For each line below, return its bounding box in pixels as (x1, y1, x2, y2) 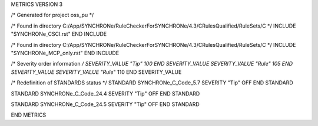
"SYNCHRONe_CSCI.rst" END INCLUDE (11, 30, 107, 38)
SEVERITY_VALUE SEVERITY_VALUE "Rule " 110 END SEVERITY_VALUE (11, 68, 182, 76)
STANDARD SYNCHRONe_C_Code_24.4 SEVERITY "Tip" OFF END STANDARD (11, 90, 200, 97)
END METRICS (11, 111, 47, 118)
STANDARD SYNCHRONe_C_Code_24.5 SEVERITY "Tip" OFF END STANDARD (11, 100, 200, 108)
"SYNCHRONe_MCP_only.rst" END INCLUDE (11, 49, 120, 56)
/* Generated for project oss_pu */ (11, 12, 94, 19)
